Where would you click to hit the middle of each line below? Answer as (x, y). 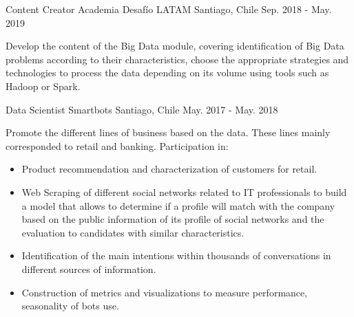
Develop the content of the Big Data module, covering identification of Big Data (175, 46)
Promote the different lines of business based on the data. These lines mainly (168, 132)
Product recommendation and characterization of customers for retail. (169, 169)
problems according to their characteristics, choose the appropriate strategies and (177, 59)
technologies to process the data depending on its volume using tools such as (167, 73)
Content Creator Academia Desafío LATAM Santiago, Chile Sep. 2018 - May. (169, 9)
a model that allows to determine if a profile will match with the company (178, 205)
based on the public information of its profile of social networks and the (173, 219)
